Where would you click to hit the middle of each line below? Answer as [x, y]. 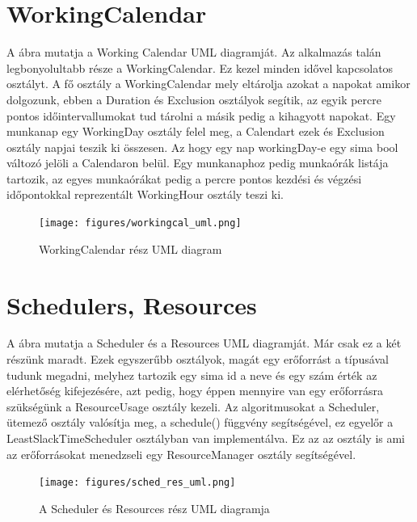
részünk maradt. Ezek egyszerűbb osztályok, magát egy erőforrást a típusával [198, 359]
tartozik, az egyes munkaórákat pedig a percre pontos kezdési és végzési [184, 178]
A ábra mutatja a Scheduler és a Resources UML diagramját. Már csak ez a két [204, 343]
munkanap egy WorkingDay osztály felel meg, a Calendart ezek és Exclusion [196, 131]
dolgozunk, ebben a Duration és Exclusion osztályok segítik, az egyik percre [194, 99]
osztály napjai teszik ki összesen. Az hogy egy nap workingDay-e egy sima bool [202, 147]
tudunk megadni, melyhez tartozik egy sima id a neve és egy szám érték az [192, 375]
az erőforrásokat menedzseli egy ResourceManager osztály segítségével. [181, 454]
